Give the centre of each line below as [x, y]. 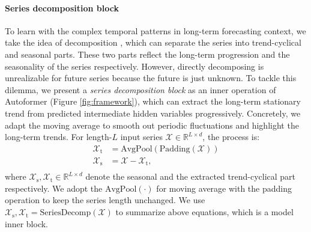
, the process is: [231, 137]
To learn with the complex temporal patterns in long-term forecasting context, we [155, 30]
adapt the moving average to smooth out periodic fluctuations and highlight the [152, 125]
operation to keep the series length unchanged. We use [105, 200]
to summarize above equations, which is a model [204, 212]
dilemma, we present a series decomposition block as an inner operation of [140, 89]
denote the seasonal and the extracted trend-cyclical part [191, 176]
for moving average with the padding [224, 188]
